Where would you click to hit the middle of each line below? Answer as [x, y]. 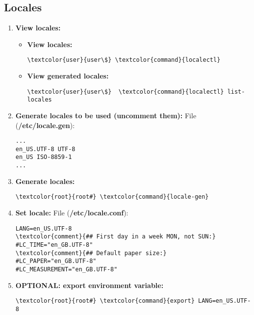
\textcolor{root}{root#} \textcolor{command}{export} [105, 301]
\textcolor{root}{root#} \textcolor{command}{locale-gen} [112, 197]
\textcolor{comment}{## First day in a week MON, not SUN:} [115, 237]
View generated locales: [68, 76]
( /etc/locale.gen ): [45, 125]
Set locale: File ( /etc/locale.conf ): [72, 213]
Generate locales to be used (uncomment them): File [106, 115]
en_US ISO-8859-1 [44, 157]
